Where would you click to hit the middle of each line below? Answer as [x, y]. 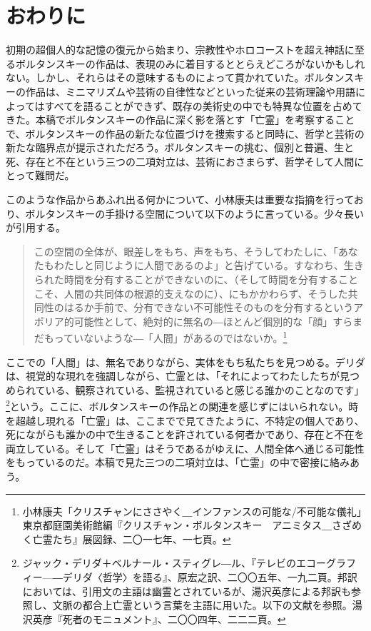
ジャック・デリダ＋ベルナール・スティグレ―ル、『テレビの [159, 563]
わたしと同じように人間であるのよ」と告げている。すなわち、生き [209, 265]
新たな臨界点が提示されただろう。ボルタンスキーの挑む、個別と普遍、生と [180, 147]
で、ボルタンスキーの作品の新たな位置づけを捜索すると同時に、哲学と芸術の [185, 133]
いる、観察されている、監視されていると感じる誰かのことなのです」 [205, 389]
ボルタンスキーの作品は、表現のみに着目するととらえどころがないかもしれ [190, 63]
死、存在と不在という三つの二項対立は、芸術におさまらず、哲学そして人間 [180, 161]
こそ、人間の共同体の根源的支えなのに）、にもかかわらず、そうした [191, 293]
